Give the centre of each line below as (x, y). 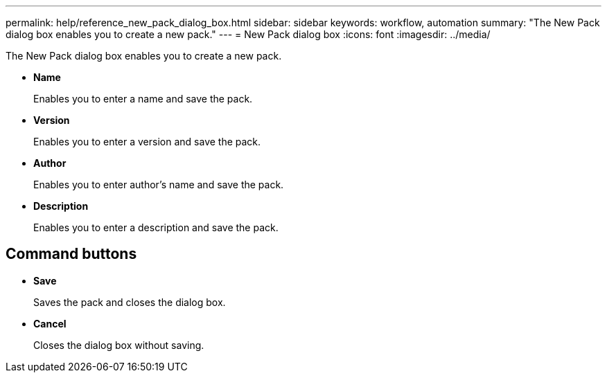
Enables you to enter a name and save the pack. (143, 99)
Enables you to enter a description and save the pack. (156, 227)
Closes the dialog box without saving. (119, 345)
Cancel (50, 323)
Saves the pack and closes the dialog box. (130, 302)
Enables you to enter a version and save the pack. (147, 142)
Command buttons (71, 254)
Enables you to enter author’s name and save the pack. (159, 184)
